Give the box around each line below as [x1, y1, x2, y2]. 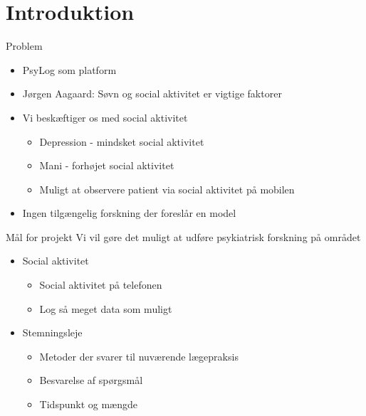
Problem [6, 38, 43, 53]
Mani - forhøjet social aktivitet [39, 158, 174, 173]
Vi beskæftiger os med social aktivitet [22, 110, 188, 124]
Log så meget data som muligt [39, 301, 172, 316]
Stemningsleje [22, 325, 83, 340]
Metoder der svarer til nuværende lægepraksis [39, 348, 239, 363]
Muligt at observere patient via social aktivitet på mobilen [39, 181, 295, 196]
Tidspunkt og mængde [39, 397, 137, 412]
